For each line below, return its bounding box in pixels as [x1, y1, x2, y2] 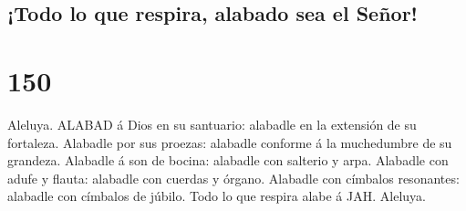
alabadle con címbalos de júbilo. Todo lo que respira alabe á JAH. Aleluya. [7, 186, 426, 206]
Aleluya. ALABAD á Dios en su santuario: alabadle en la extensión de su [7, 114, 417, 133]
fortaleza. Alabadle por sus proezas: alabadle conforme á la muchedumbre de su [7, 132, 452, 152]
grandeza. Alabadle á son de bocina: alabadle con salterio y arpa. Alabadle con [7, 151, 449, 170]
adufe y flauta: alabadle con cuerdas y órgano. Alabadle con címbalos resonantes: [7, 168, 460, 187]
